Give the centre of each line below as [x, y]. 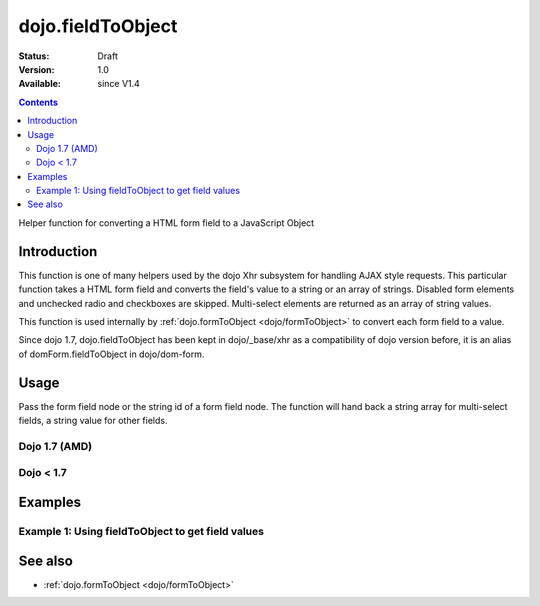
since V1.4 [118, 84]
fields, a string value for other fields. [93, 420]
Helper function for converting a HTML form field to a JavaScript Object [166, 222]
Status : [34, 56]
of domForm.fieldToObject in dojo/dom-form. [111, 354]
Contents [38, 102]
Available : [40, 84]
